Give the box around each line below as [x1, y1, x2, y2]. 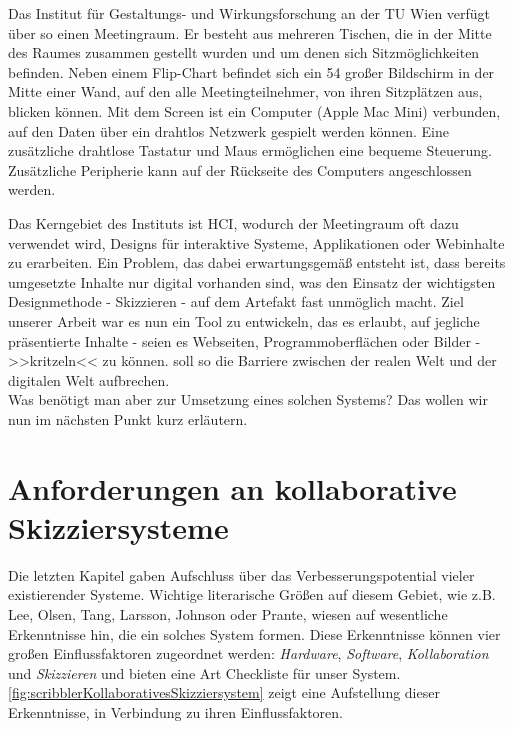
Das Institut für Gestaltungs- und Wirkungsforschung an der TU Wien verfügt [8, 3, 491, 23]
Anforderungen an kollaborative [8, 467, 457, 508]
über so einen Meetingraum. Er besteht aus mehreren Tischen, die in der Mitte [8, 22, 492, 43]
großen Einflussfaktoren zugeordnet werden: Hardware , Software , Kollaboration [8, 643, 489, 664]
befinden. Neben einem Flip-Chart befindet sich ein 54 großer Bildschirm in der [8, 61, 495, 82]
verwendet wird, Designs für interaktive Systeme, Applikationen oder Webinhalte [8, 232, 505, 253]
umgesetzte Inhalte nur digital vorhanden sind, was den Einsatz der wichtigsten [8, 271, 496, 292]
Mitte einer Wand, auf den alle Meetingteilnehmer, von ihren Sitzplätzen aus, [8, 81, 483, 102]
